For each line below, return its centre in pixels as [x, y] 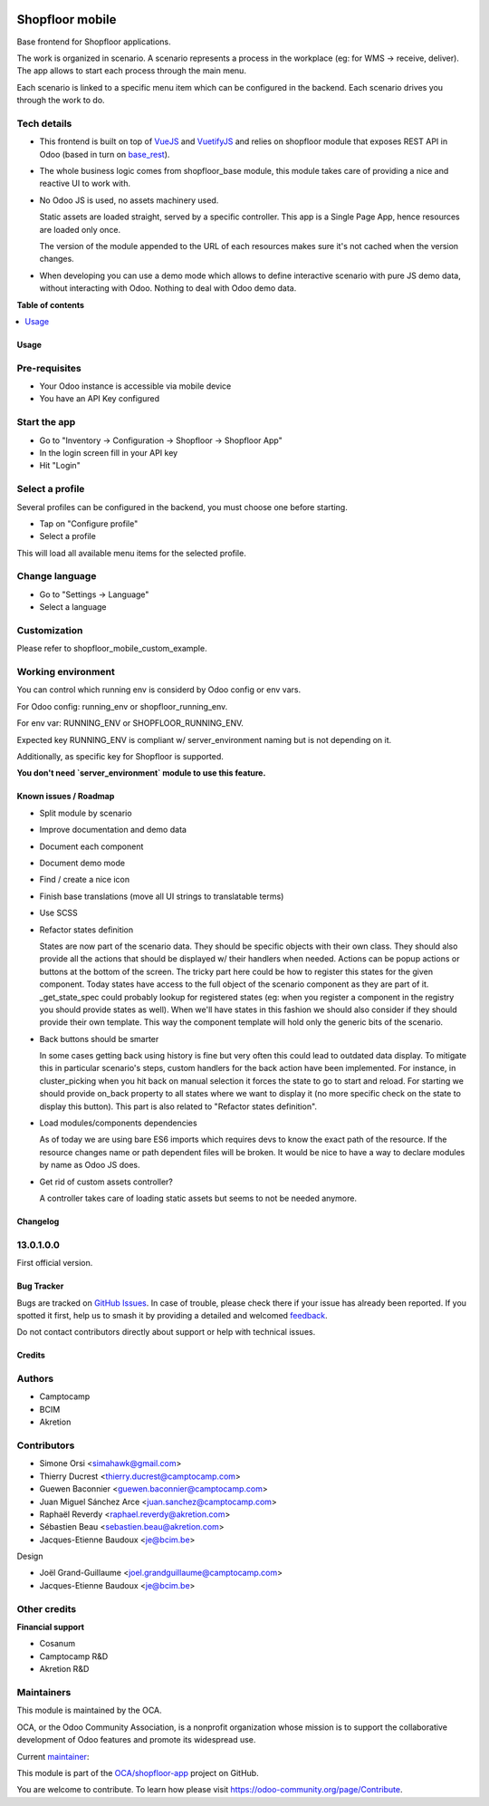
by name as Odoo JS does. [90, 1165]
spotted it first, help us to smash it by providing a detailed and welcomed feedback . [172, 1315]
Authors [35, 1379]
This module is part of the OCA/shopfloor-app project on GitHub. [138, 1772]
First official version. [55, 1263]
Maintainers [44, 1692]
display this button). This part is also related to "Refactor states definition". [178, 1106]
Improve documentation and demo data [113, 830]
